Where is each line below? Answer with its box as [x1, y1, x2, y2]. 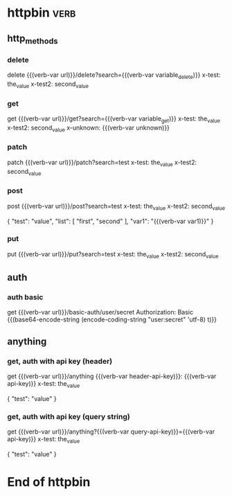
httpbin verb [7, 5, 76, 21]
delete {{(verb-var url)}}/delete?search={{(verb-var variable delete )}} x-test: [7, 71, 221, 80]
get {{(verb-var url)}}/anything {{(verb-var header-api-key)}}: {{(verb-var [7, 372, 217, 380]
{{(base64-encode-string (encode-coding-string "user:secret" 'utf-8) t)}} [7, 315, 217, 324]
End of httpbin [7, 475, 91, 490]
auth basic [7, 292, 44, 302]
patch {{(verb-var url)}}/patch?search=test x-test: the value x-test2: [7, 158, 197, 168]
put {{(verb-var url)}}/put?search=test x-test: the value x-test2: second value [7, 249, 220, 260]
